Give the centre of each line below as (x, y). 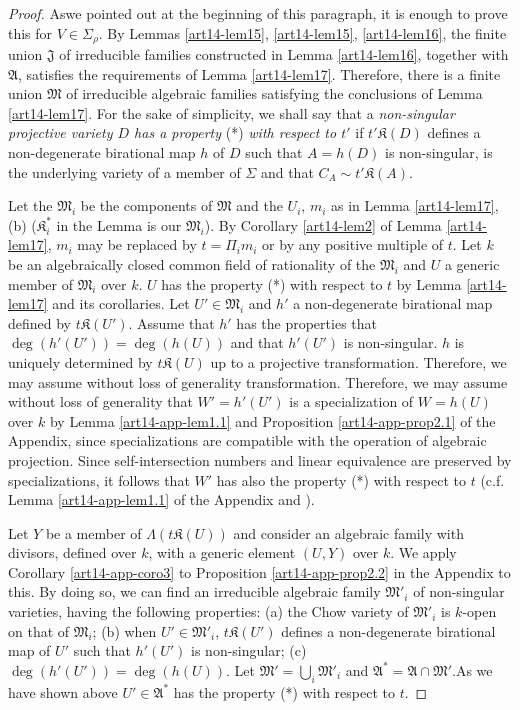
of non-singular (459, 591)
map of (29, 650)
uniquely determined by (80, 361)
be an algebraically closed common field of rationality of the (192, 263)
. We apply (423, 552)
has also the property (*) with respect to (341, 479)
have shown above (63, 691)
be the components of (146, 205)
